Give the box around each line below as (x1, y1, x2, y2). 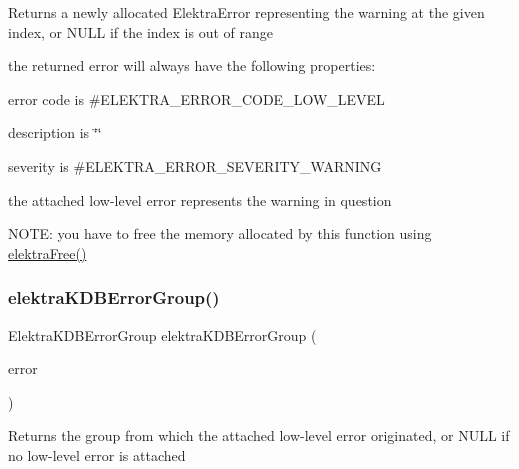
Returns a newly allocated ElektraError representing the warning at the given (8, 2, 485, 22)
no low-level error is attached (8, 444, 186, 465)
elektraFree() (8, 242, 87, 263)
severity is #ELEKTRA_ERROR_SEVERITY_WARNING (8, 155, 382, 176)
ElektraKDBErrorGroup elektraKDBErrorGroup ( (8, 324, 317, 345)
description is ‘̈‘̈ (8, 122, 102, 143)
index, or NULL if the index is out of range (8, 21, 274, 42)
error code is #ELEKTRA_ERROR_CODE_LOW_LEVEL (8, 88, 385, 109)
